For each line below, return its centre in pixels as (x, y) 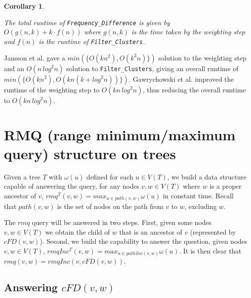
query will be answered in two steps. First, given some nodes (122, 222)
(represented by (213, 231)
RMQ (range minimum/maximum (120, 134)
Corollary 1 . (24, 6)
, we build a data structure (207, 176)
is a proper (226, 186)
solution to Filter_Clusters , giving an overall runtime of (152, 68)
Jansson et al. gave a (35, 57)
